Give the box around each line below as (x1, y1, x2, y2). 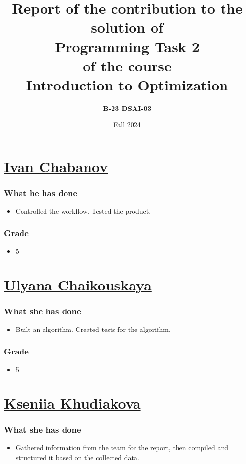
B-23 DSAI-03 (103, 103, 152, 113)
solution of (91, 17, 163, 37)
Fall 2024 (113, 119, 141, 130)
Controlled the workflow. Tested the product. (15, 206, 151, 216)
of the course (83, 55, 172, 75)
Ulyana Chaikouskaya (4, 275, 152, 295)
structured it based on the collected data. (15, 452, 139, 463)
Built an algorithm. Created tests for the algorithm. (15, 324, 171, 334)
